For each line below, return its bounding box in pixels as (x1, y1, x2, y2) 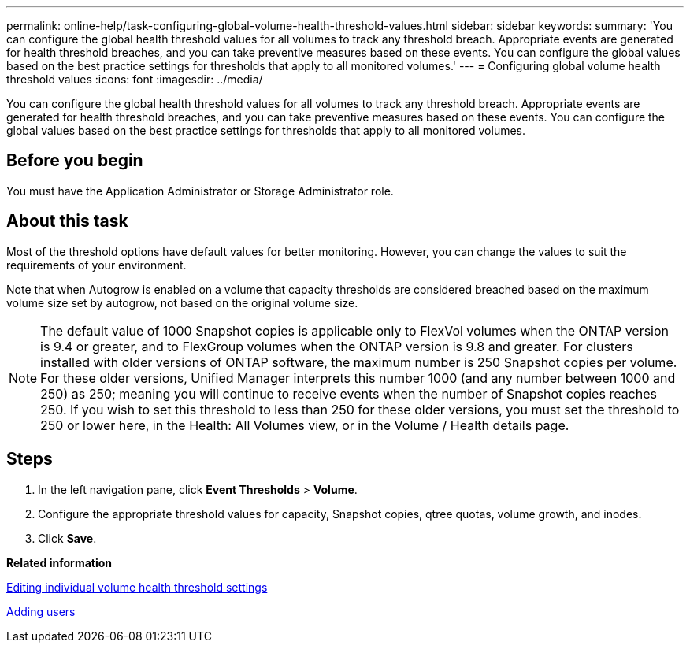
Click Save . (38, 531, 97, 545)
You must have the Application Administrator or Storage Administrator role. (6, 184, 394, 198)
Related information (6, 555, 113, 569)
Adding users (6, 604, 76, 618)
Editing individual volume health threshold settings (6, 580, 268, 594)
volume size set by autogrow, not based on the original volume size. (6, 295, 358, 310)
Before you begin (6, 150, 143, 171)
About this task (6, 211, 128, 232)
